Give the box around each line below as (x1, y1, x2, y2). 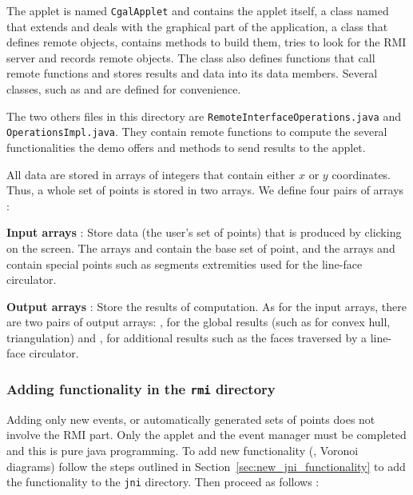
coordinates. (332, 166, 391, 182)
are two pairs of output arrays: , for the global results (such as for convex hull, (6, 313, 391, 330)
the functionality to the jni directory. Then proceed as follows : (6, 473, 320, 490)
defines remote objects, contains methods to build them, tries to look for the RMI (6, 34, 407, 50)
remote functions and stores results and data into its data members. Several (6, 65, 378, 82)
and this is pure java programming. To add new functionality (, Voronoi (6, 442, 359, 459)
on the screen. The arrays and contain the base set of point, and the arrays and (6, 239, 395, 256)
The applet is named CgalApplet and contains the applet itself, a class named (6, 2, 389, 18)
